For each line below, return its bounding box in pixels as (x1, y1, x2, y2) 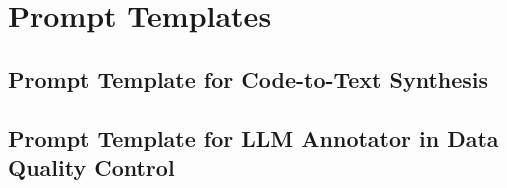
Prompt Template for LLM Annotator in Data (8, 122, 499, 153)
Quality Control (8, 151, 175, 182)
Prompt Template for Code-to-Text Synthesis (8, 63, 489, 94)
